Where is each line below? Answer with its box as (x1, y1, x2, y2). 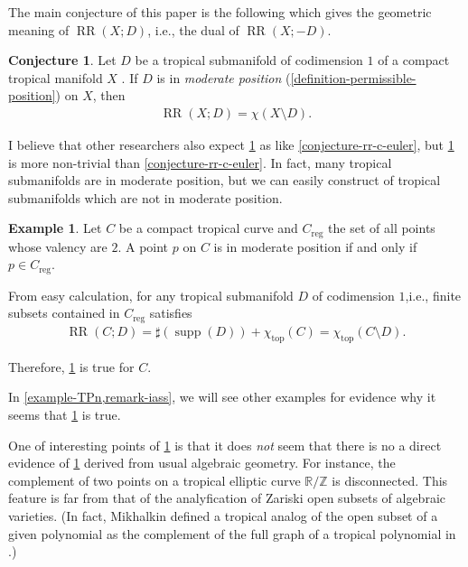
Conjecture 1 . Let (8, 51, 117, 70)
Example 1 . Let (8, 218, 102, 237)
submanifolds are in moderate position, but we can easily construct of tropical (8, 171, 441, 190)
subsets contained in (8, 303, 120, 322)
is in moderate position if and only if (213, 237, 417, 256)
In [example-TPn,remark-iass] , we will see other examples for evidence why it (8, 387, 436, 406)
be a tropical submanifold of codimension (135, 51, 363, 70)
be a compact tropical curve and (118, 218, 298, 237)
